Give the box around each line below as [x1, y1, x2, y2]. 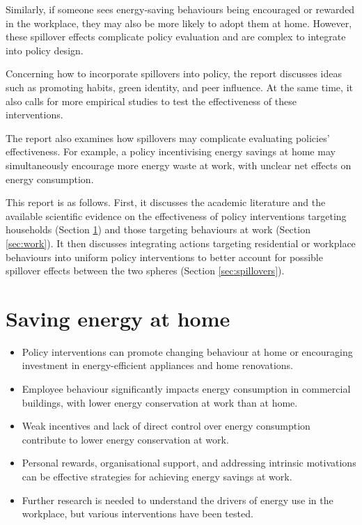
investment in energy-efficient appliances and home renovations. [22, 358, 293, 373]
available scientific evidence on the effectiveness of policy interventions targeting [6, 208, 347, 223]
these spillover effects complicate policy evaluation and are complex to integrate [6, 29, 346, 44]
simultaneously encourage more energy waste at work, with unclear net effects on [6, 157, 352, 172]
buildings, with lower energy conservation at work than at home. [22, 395, 298, 409]
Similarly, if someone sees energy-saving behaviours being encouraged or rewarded [6, 2, 355, 16]
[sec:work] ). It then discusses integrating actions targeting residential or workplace [6, 235, 356, 250]
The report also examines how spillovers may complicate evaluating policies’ [6, 130, 330, 145]
